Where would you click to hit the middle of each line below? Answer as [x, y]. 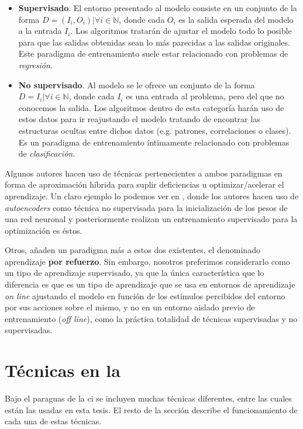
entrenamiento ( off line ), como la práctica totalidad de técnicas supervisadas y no [151, 318]
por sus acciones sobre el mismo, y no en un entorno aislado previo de [130, 307]
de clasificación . [47, 153]
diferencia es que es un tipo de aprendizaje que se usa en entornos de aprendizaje [150, 284]
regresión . [35, 65]
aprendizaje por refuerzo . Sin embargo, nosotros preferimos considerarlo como [147, 261]
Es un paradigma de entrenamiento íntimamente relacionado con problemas [154, 142]
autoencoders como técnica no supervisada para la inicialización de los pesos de [146, 207]
